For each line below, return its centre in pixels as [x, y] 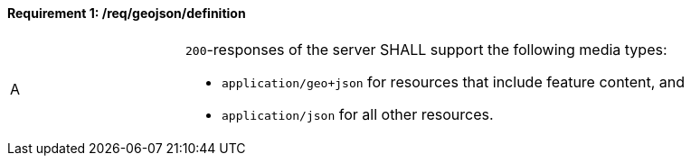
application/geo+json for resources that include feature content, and [454, 81]
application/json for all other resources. [358, 114]
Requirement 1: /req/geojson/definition [127, 13]
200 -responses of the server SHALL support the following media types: [426, 49]
